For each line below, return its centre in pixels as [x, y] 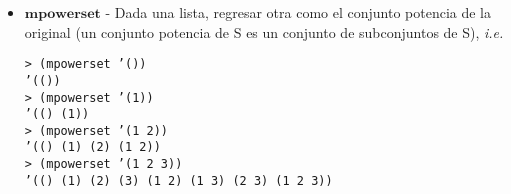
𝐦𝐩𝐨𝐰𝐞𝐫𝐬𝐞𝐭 [62, 14]
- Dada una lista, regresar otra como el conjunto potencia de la [298, 12]
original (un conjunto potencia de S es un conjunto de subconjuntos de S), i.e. [264, 31]
